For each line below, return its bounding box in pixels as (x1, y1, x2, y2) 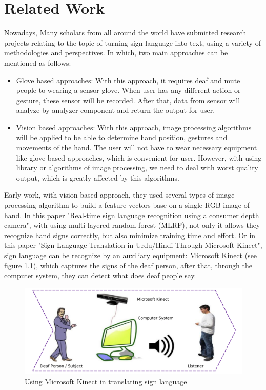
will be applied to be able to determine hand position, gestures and (16, 132, 228, 143)
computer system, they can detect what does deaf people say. (4, 270, 196, 281)
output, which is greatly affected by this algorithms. (16, 172, 179, 183)
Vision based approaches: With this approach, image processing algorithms (16, 122, 252, 132)
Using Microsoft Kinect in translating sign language (25, 376, 187, 386)
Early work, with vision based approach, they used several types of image (4, 189, 235, 200)
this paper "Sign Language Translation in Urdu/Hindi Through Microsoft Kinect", (4, 240, 262, 250)
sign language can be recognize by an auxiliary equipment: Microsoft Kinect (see (4, 250, 257, 260)
